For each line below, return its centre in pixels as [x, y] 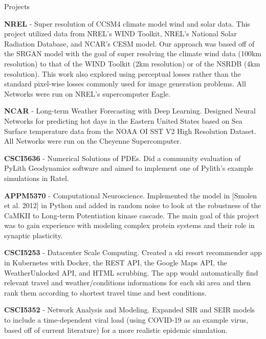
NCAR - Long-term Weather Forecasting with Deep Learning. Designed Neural [130, 111]
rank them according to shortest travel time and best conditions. [105, 292]
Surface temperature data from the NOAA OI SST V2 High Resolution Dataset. [130, 131]
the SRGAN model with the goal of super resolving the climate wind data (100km [133, 53]
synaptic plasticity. [34, 235]
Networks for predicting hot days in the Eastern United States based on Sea [123, 120]
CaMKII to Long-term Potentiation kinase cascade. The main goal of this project [132, 215]
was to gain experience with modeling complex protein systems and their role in [129, 225]
